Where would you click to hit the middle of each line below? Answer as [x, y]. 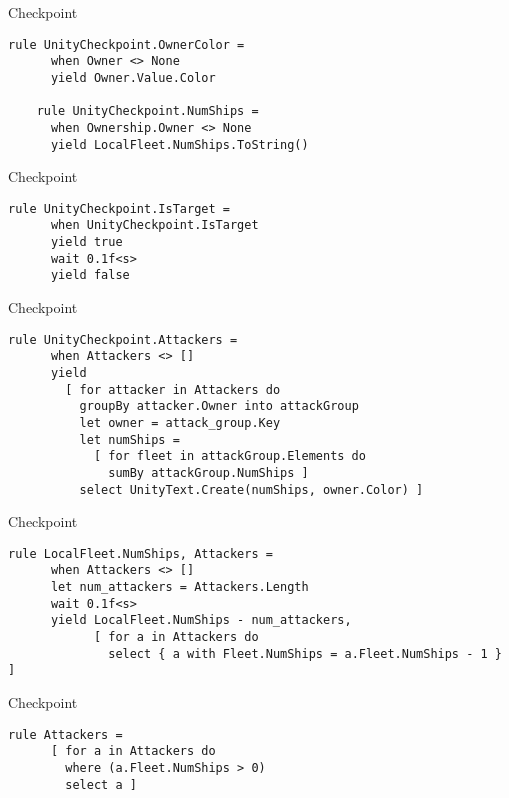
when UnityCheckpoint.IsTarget [154, 225]
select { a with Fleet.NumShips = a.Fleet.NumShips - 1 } [305, 653]
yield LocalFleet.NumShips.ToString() [179, 144]
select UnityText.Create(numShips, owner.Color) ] [251, 489]
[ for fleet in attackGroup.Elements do [229, 456]
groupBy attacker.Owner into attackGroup [219, 406]
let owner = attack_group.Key [180, 422]
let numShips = [129, 439]
